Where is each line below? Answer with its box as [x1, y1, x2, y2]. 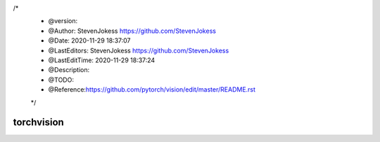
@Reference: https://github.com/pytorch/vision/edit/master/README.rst [48, 85, 256, 94]
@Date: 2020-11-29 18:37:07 [48, 36, 131, 45]
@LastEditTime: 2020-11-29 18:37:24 [48, 56, 156, 64]
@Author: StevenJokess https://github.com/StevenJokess [48, 27, 216, 35]
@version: [48, 17, 78, 25]
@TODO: [48, 76, 74, 84]
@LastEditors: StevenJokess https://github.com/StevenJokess [48, 46, 229, 55]
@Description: [48, 66, 90, 74]
